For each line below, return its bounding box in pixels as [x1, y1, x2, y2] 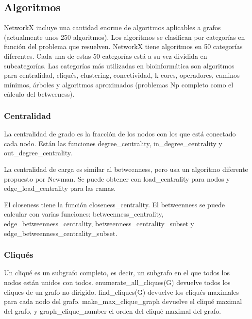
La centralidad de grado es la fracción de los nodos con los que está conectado [4, 129, 236, 139]
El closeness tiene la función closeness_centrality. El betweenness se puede [4, 199, 225, 209]
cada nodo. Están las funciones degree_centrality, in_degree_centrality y [4, 138, 222, 148]
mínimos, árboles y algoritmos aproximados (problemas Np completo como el [4, 79, 234, 89]
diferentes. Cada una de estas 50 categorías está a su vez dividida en [4, 50, 207, 61]
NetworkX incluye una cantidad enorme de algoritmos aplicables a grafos [4, 22, 221, 33]
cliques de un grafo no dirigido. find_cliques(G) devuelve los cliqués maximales [4, 286, 239, 297]
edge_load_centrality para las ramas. [4, 183, 116, 193]
